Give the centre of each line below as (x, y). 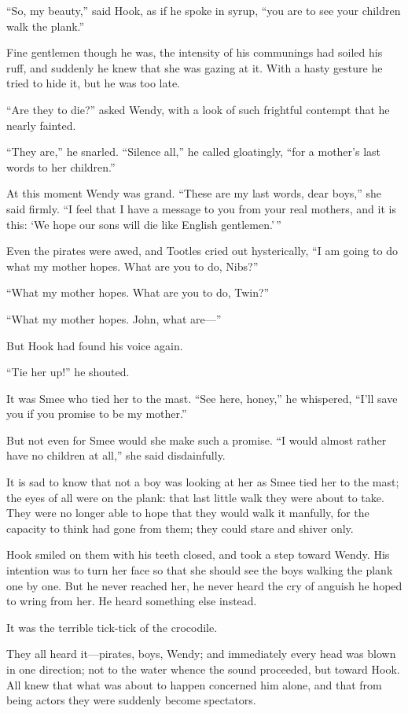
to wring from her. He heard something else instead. (132, 601)
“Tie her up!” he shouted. (68, 372)
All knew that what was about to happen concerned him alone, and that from (194, 684)
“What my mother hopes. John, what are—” (114, 318)
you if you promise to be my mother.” (97, 414)
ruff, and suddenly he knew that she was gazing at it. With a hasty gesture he (195, 67)
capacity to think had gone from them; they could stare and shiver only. (180, 528)
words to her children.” (61, 166)
